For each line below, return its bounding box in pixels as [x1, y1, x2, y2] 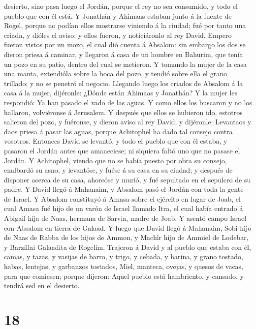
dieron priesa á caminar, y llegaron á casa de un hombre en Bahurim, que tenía [4, 49, 243, 59]
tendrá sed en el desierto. [4, 280, 80, 291]
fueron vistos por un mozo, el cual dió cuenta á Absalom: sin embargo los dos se [4, 39, 246, 50]
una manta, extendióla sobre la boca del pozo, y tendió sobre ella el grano [4, 68, 227, 79]
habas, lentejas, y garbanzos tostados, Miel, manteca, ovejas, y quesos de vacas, [4, 261, 244, 271]
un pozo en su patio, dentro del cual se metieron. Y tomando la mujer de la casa [4, 59, 247, 69]
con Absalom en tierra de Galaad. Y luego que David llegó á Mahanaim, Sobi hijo [4, 222, 252, 233]
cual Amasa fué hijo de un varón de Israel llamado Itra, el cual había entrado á [4, 203, 243, 213]
